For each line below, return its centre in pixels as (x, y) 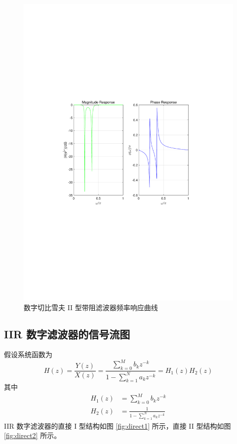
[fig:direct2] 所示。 (33, 435)
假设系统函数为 (28, 354)
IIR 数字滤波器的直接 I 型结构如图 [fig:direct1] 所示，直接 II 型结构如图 (118, 425)
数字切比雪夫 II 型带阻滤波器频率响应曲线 (91, 307)
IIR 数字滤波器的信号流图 (67, 334)
